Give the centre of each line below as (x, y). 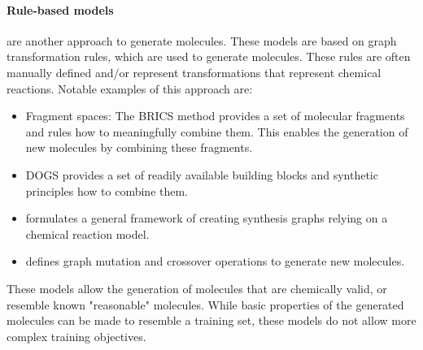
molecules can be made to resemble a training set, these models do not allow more (211, 320)
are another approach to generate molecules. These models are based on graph (202, 40)
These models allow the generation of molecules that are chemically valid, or (197, 288)
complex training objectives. (76, 336)
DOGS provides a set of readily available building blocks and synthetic (202, 174)
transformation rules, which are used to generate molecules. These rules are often (209, 56)
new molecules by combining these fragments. (139, 147)
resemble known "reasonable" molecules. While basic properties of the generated (205, 304)
